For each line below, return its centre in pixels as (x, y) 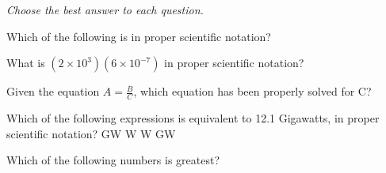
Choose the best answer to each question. (105, 9)
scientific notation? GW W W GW (91, 133)
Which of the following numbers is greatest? (113, 160)
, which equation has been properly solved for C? (252, 91)
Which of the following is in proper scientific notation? (139, 36)
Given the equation (53, 91)
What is (26, 63)
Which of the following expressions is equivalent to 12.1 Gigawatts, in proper (193, 118)
